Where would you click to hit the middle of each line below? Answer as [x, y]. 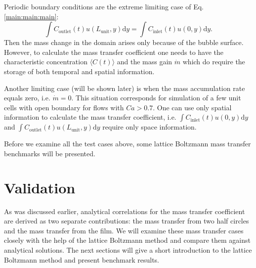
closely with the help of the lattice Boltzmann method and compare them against [127, 240]
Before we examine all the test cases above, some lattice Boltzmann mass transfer [128, 144]
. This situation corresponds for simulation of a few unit [156, 98]
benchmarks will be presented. [50, 153]
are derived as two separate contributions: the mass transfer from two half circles [127, 221]
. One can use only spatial [192, 107]
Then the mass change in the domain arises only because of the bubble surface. [124, 42]
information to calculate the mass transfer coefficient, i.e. [90, 117]
